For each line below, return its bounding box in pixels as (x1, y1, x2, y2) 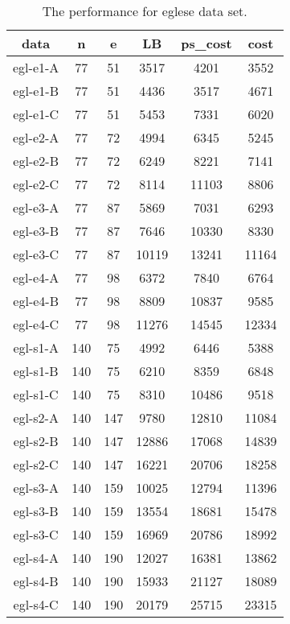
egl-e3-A (13, 198, 59, 217)
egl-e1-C (13, 105, 59, 123)
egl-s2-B (13, 432, 59, 450)
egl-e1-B (13, 81, 59, 100)
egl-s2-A (13, 408, 59, 427)
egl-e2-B (13, 151, 59, 170)
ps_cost (181, 34, 232, 52)
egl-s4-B (13, 572, 59, 590)
